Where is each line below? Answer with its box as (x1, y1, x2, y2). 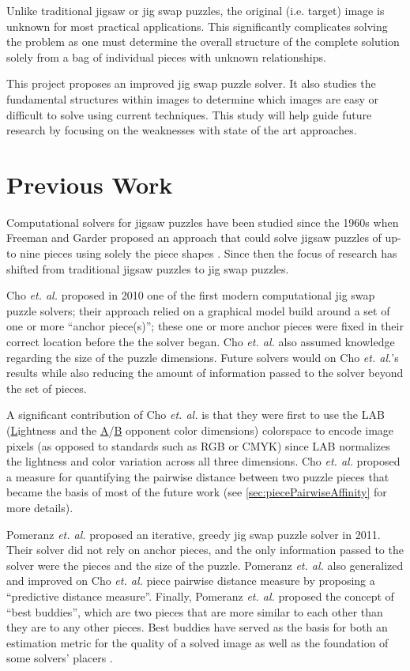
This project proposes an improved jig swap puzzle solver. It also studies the (6, 75, 376, 92)
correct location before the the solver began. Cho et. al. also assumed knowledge (6, 334, 395, 350)
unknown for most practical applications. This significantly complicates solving (6, 17, 388, 34)
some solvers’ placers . (6, 650, 113, 666)
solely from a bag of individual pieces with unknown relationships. (6, 48, 326, 65)
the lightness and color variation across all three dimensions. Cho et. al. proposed (6, 453, 401, 469)
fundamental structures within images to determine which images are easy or (6, 90, 379, 107)
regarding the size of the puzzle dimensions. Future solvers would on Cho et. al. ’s (6, 349, 399, 365)
